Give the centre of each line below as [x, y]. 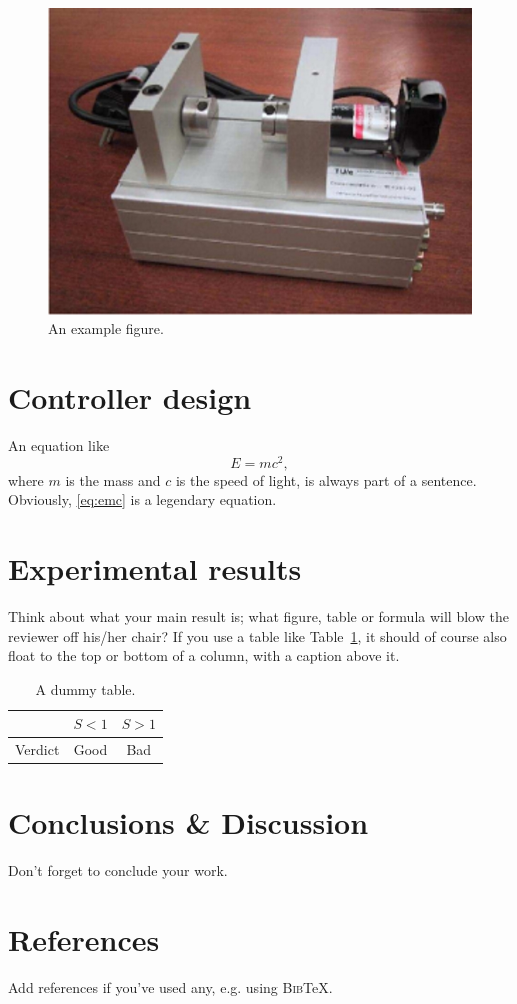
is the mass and [113, 479]
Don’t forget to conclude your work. [118, 870]
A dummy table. [85, 688]
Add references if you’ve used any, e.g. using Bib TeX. [170, 987]
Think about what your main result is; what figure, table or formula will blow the [258, 615]
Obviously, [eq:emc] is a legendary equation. [142, 499]
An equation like [59, 445]
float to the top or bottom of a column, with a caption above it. [204, 655]
